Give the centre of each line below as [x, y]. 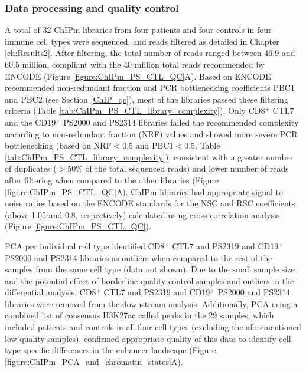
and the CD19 [30, 122]
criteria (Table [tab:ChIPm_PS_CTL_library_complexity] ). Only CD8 [135, 111]
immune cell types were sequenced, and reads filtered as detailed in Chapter [142, 41]
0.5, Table [202, 145]
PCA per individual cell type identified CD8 [85, 246]
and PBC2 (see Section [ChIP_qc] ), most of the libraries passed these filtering [147, 99]
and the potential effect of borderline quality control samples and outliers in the [149, 280]
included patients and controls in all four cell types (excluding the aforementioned [153, 327]
